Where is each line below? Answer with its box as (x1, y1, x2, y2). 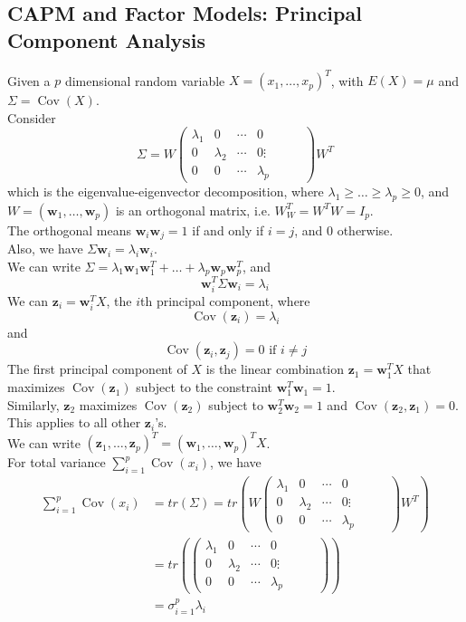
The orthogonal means (7, 220, 132, 239)
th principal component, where (140, 291, 310, 310)
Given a (7, 71, 51, 90)
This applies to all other (7, 413, 141, 432)
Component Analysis (7, 25, 206, 53)
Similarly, (7, 395, 60, 414)
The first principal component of (7, 359, 187, 378)
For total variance (7, 453, 106, 472)
